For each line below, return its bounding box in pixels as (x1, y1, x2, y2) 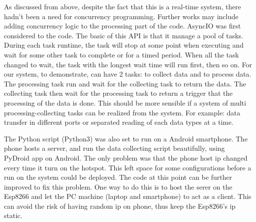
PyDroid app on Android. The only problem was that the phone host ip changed (4, 152, 248, 163)
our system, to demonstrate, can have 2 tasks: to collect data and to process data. (4, 69, 252, 79)
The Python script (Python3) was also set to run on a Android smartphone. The (4, 133, 248, 143)
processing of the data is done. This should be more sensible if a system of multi (4, 97, 246, 108)
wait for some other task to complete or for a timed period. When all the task (4, 49, 239, 59)
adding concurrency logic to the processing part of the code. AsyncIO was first (4, 21, 241, 31)
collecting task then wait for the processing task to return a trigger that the (4, 88, 233, 98)
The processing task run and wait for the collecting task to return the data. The (4, 78, 246, 88)
